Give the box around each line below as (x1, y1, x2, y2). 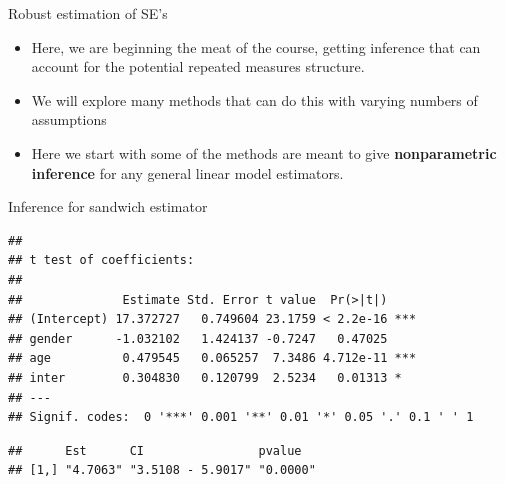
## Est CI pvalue (8, 443, 302, 458)
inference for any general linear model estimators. (31, 162, 344, 183)
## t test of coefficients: (8, 253, 195, 268)
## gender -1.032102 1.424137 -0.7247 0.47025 (8, 331, 388, 346)
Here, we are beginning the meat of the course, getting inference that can (31, 36, 481, 57)
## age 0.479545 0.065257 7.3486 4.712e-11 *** (8, 351, 417, 366)
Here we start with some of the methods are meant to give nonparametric (31, 142, 497, 163)
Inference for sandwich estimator (8, 196, 208, 217)
